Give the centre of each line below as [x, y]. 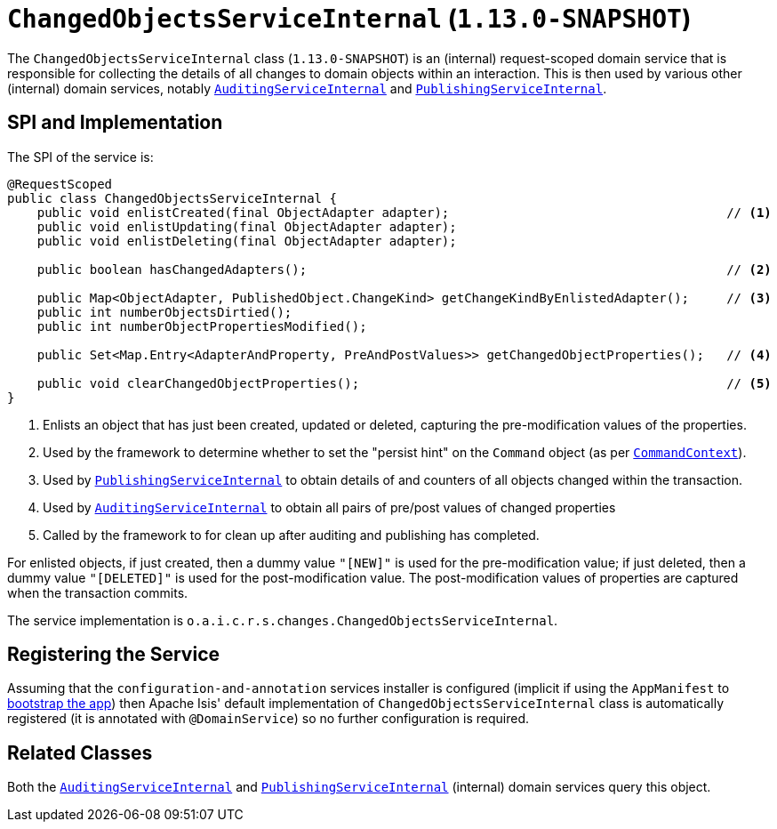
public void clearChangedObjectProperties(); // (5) [404, 383]
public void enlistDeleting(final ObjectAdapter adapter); [247, 241]
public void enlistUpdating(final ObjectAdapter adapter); [247, 226]
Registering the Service [113, 655]
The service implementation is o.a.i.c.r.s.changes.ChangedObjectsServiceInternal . [283, 620]
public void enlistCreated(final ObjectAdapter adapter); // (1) [404, 212]
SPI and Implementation [115, 123]
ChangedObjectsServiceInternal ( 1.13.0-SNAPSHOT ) [349, 19]
